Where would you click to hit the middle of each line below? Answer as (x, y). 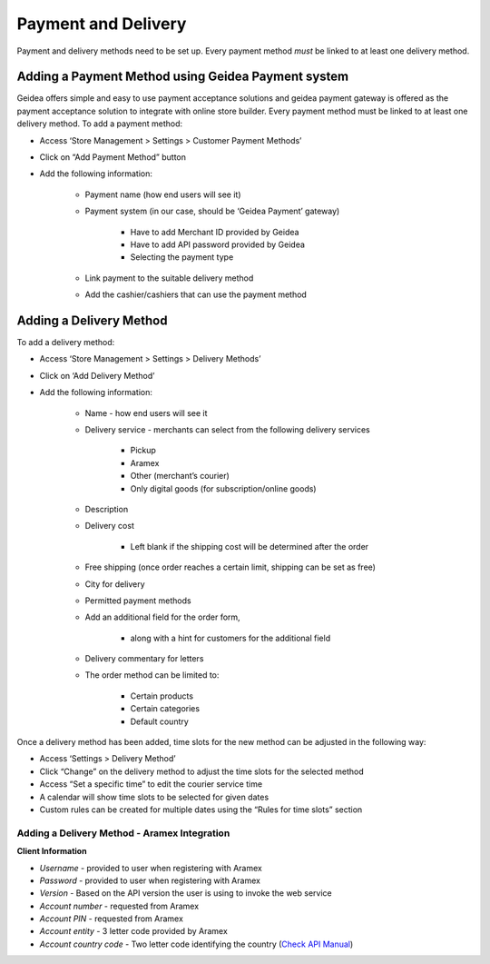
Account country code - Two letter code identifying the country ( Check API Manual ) (196, 944)
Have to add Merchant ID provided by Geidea (215, 232)
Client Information (52, 851)
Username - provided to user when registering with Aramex (151, 868)
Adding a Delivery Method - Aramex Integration (123, 833)
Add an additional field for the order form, (162, 617)
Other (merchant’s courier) (180, 476)
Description (107, 509)
